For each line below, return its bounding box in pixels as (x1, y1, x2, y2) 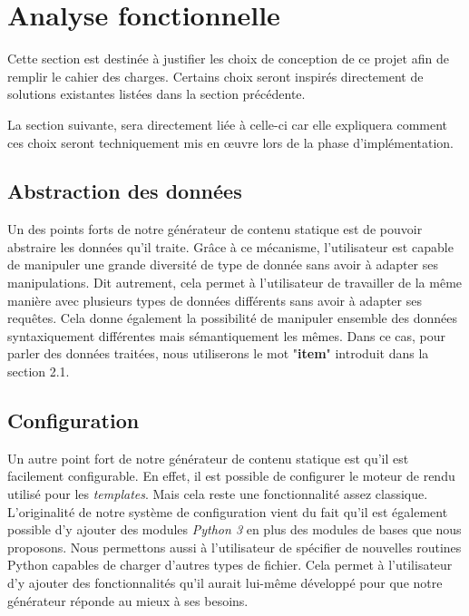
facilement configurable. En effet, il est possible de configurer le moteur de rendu (7, 466, 455, 485)
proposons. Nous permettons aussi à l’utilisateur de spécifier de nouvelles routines (7, 537, 462, 556)
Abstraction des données (7, 177, 242, 205)
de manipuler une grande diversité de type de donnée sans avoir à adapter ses (7, 255, 439, 274)
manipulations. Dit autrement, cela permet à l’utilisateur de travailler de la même (7, 273, 463, 292)
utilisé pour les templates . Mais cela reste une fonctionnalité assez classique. (7, 484, 428, 504)
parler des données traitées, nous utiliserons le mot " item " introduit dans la (7, 344, 429, 363)
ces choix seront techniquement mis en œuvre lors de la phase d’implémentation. (7, 132, 454, 152)
